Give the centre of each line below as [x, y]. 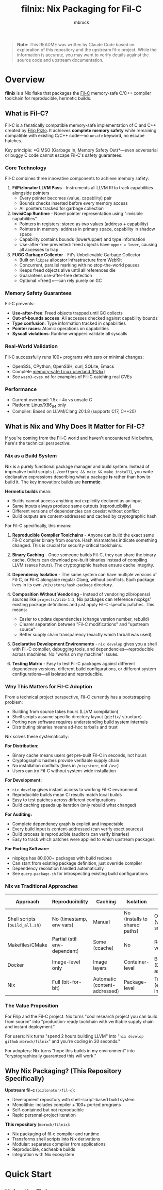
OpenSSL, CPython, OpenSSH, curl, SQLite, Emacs [63, 366]
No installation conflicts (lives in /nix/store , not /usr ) [65, 766]
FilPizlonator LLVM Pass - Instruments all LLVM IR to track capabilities [83, 187]
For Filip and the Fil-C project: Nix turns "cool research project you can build [81, 1016]
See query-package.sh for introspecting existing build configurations [80, 874]
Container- [136, 962]
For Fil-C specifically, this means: [38, 526]
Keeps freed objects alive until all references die [67, 270]
